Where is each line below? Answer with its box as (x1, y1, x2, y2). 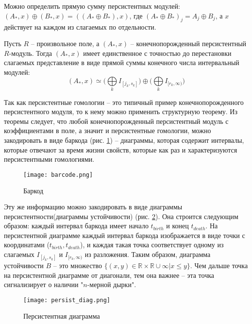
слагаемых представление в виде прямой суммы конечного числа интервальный (4, 57, 239, 68)
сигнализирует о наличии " (4, 279, 84, 290)
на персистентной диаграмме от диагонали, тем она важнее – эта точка (4, 270, 215, 280)
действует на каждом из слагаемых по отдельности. (4, 22, 156, 32)
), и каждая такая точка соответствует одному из (80, 239, 224, 250)
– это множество (53, 260, 102, 271)
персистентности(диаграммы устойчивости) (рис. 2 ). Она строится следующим (4, 211, 238, 221)
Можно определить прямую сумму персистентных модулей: (4, 1, 180, 11)
